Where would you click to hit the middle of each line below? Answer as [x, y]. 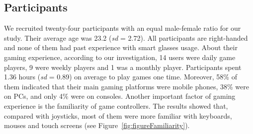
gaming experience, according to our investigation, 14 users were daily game [120, 57]
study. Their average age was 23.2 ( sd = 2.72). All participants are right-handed [126, 37]
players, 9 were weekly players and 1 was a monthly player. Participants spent [123, 67]
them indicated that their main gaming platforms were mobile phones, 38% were [127, 86]
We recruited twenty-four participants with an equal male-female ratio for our [123, 28]
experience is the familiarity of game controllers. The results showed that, [116, 105]
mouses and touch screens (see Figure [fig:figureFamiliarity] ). [97, 125]
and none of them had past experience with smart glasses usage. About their [121, 47]
